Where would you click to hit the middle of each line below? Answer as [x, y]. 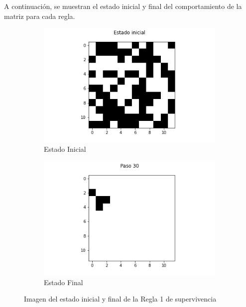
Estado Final [63, 282]
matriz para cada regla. [40, 16]
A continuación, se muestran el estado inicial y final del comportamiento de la [123, 6]
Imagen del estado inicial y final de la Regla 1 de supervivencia [120, 299]
